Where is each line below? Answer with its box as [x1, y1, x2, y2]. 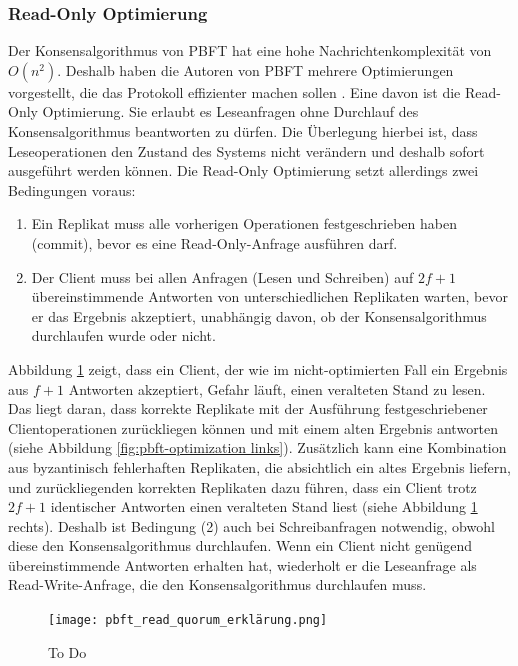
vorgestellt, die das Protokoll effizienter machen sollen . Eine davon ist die [8, 81, 461, 102]
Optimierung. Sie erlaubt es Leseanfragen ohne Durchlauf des [42, 101, 419, 122]
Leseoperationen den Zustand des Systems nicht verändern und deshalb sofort [8, 140, 485, 161]
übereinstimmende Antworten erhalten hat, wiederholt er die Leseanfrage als [8, 554, 477, 575]
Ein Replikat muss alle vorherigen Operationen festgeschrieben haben [31, 213, 457, 234]
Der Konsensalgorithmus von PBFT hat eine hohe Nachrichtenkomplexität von [8, 40, 492, 61]
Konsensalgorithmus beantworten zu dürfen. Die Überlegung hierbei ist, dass [8, 121, 478, 141]
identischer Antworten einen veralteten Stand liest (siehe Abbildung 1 [50, 496, 478, 517]
